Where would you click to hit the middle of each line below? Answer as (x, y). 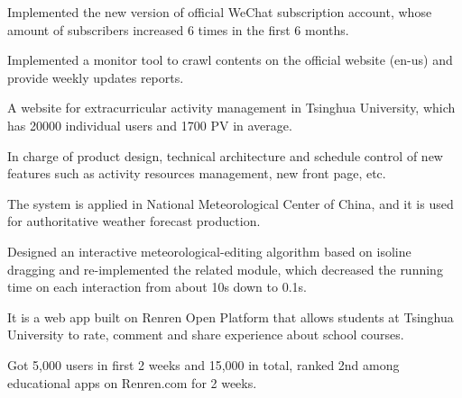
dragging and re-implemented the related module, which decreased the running (225, 269)
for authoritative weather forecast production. (134, 221)
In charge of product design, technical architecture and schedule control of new (225, 155)
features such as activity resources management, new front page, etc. (197, 173)
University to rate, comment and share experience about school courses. (206, 335)
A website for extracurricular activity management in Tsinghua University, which (231, 108)
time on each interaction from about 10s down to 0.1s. (157, 287)
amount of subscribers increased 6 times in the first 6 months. (178, 29)
